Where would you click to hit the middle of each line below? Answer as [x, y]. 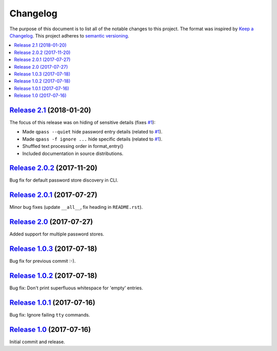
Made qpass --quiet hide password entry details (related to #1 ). [92, 132]
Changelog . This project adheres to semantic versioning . [69, 35]
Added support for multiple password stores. [57, 234]
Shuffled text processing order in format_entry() [73, 146]
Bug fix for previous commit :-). [43, 261]
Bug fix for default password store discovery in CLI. [64, 180]
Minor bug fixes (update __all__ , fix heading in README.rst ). [76, 207]
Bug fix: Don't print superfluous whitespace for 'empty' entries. [76, 288]
